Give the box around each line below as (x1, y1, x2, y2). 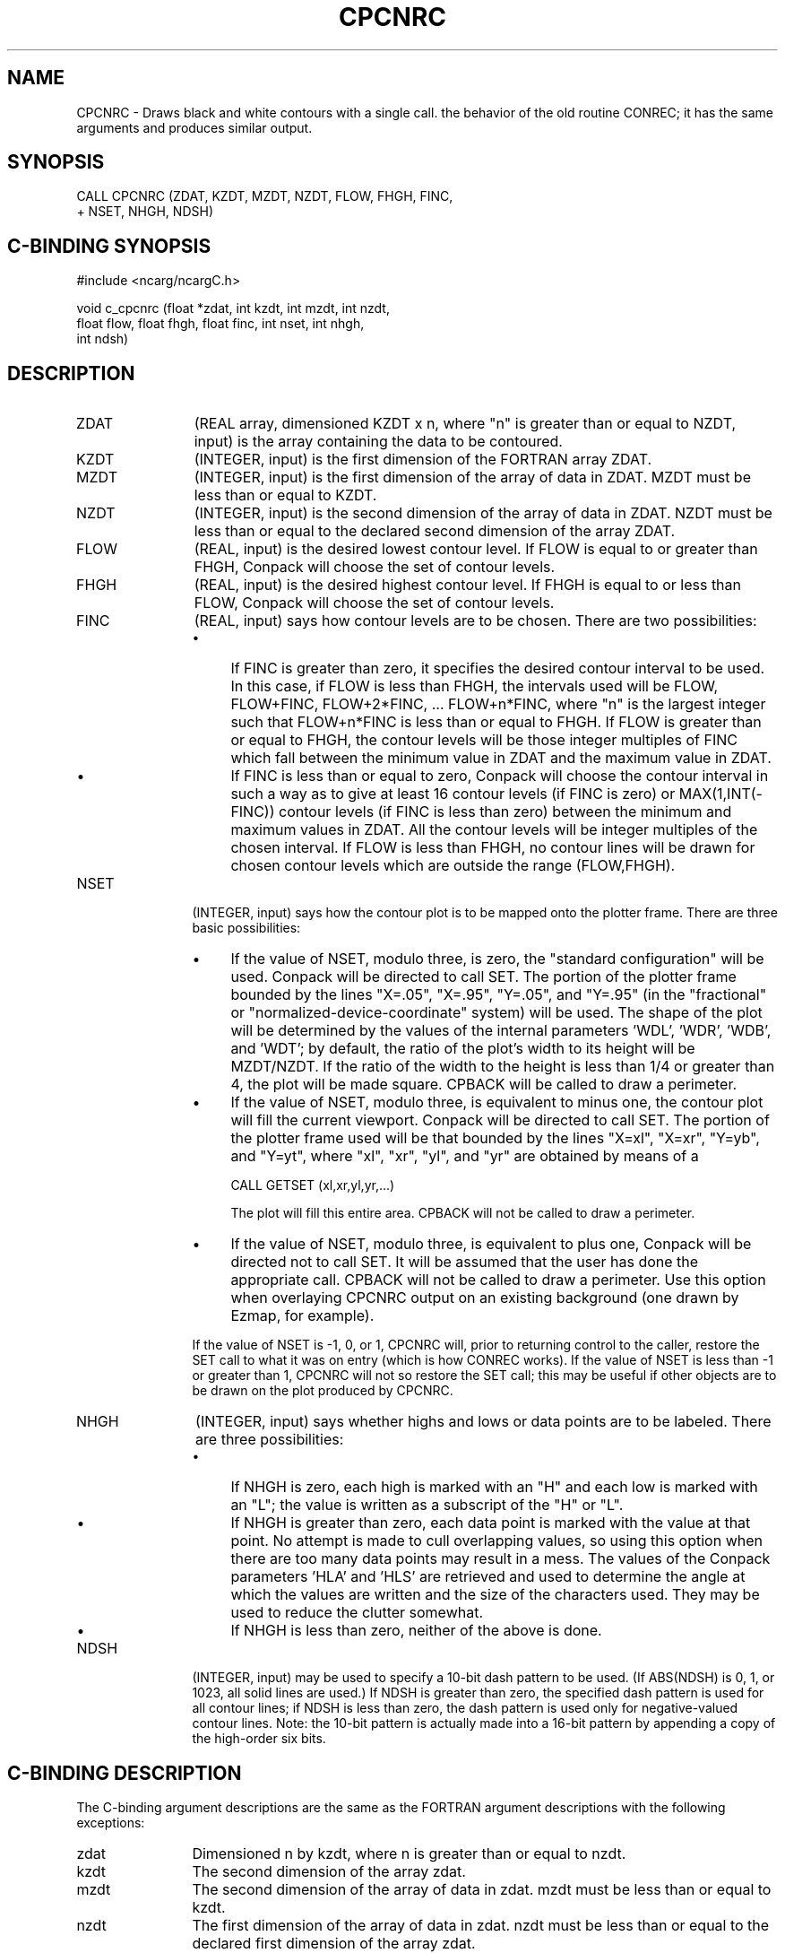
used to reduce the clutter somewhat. (230, 1603, 484, 1622)
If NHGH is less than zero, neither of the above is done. (230, 1621, 602, 1640)
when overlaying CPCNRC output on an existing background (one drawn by (230, 1289, 739, 1307)
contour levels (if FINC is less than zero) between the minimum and (279, 803, 732, 821)
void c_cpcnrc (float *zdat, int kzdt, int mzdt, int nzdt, (76, 300, 390, 317)
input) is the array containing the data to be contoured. (194, 432, 563, 451)
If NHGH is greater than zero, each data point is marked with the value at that (230, 1514, 751, 1532)
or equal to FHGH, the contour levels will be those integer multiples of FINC (230, 731, 738, 750)
